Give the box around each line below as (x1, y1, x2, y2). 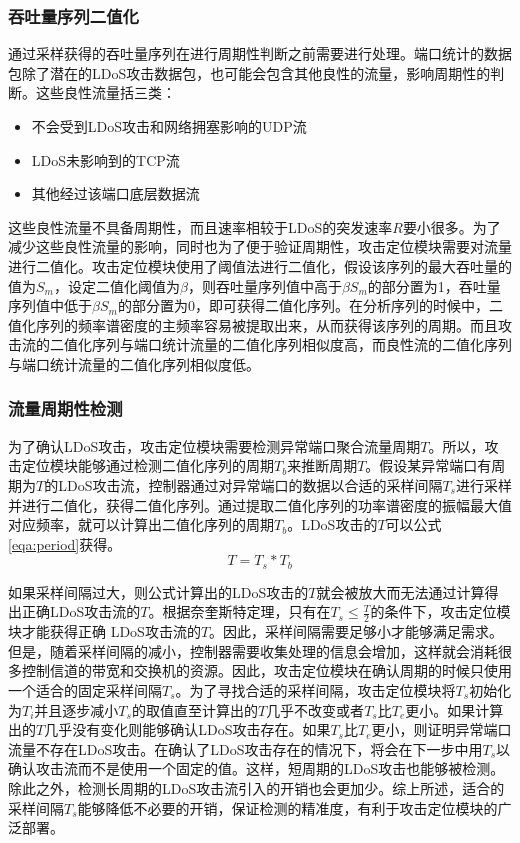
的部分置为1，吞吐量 (367, 275, 501, 296)
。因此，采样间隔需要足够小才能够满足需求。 (209, 621, 504, 642)
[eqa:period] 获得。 (8, 533, 122, 554)
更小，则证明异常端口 (371, 719, 512, 740)
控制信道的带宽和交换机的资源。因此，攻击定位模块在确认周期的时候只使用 (21, 660, 512, 681)
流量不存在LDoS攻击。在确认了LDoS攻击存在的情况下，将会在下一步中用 (8, 738, 483, 759)
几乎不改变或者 (266, 699, 365, 720)
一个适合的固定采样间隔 (8, 679, 162, 700)
